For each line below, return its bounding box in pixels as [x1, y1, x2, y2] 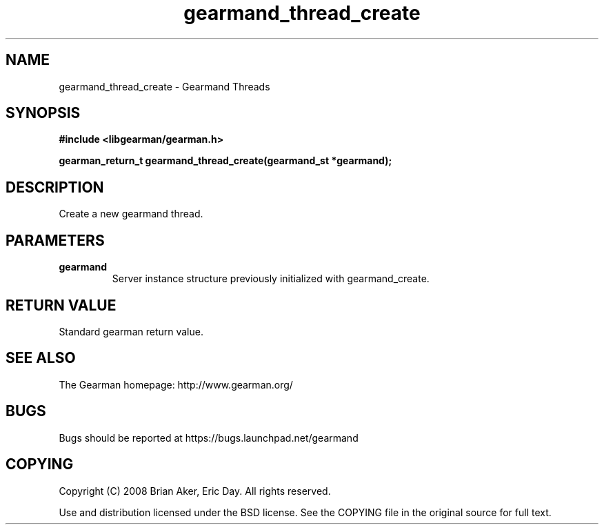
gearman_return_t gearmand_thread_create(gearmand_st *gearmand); [59, 155, 392, 167]
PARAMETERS [6, 231, 105, 249]
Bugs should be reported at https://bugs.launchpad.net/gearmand [59, 431, 359, 444]
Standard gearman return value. [59, 325, 203, 337]
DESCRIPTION [6, 178, 104, 196]
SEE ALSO [6, 349, 76, 367]
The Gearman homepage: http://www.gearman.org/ [59, 378, 293, 391]
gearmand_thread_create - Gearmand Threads [59, 80, 270, 92]
